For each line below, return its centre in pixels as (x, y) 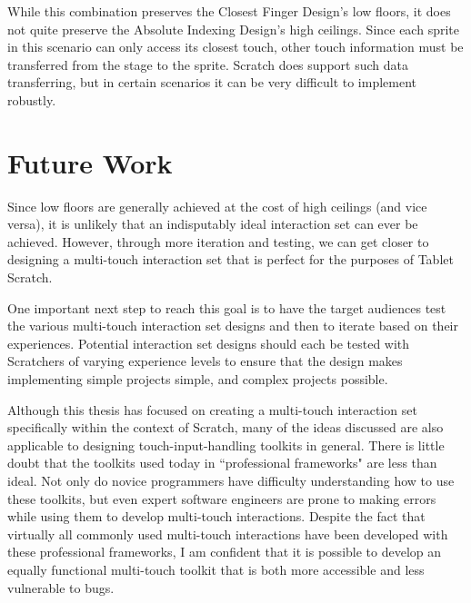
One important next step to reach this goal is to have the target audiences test (227, 307)
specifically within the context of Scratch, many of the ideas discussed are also (225, 427)
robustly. (32, 99)
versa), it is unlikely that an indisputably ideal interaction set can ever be (213, 224)
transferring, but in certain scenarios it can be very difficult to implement (212, 82)
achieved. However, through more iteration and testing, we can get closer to (218, 241)
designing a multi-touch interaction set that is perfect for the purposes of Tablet (230, 259)
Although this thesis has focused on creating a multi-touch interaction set (212, 409)
